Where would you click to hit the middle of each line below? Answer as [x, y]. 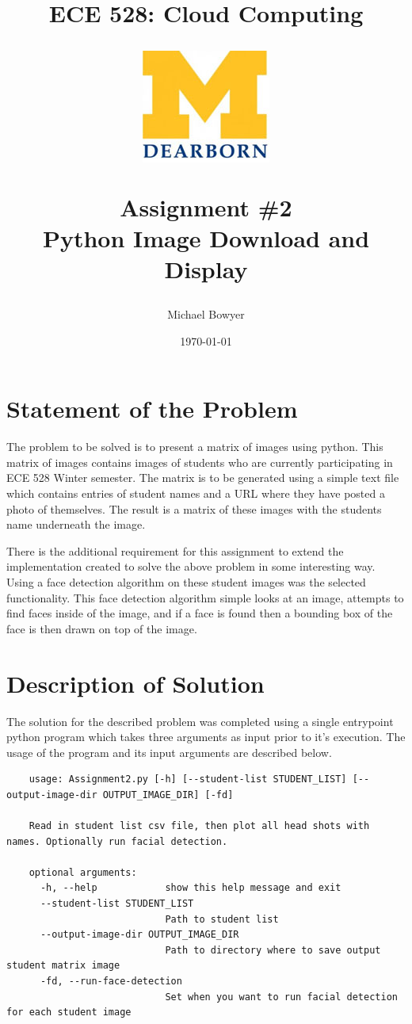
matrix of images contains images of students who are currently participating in [200, 462]
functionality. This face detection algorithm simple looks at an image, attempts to [205, 597]
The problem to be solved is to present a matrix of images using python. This [195, 447]
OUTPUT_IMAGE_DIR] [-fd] [168, 795]
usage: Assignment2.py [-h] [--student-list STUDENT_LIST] [188, 779]
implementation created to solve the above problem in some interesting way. [191, 566]
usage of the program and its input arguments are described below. [169, 752]
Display [206, 268]
